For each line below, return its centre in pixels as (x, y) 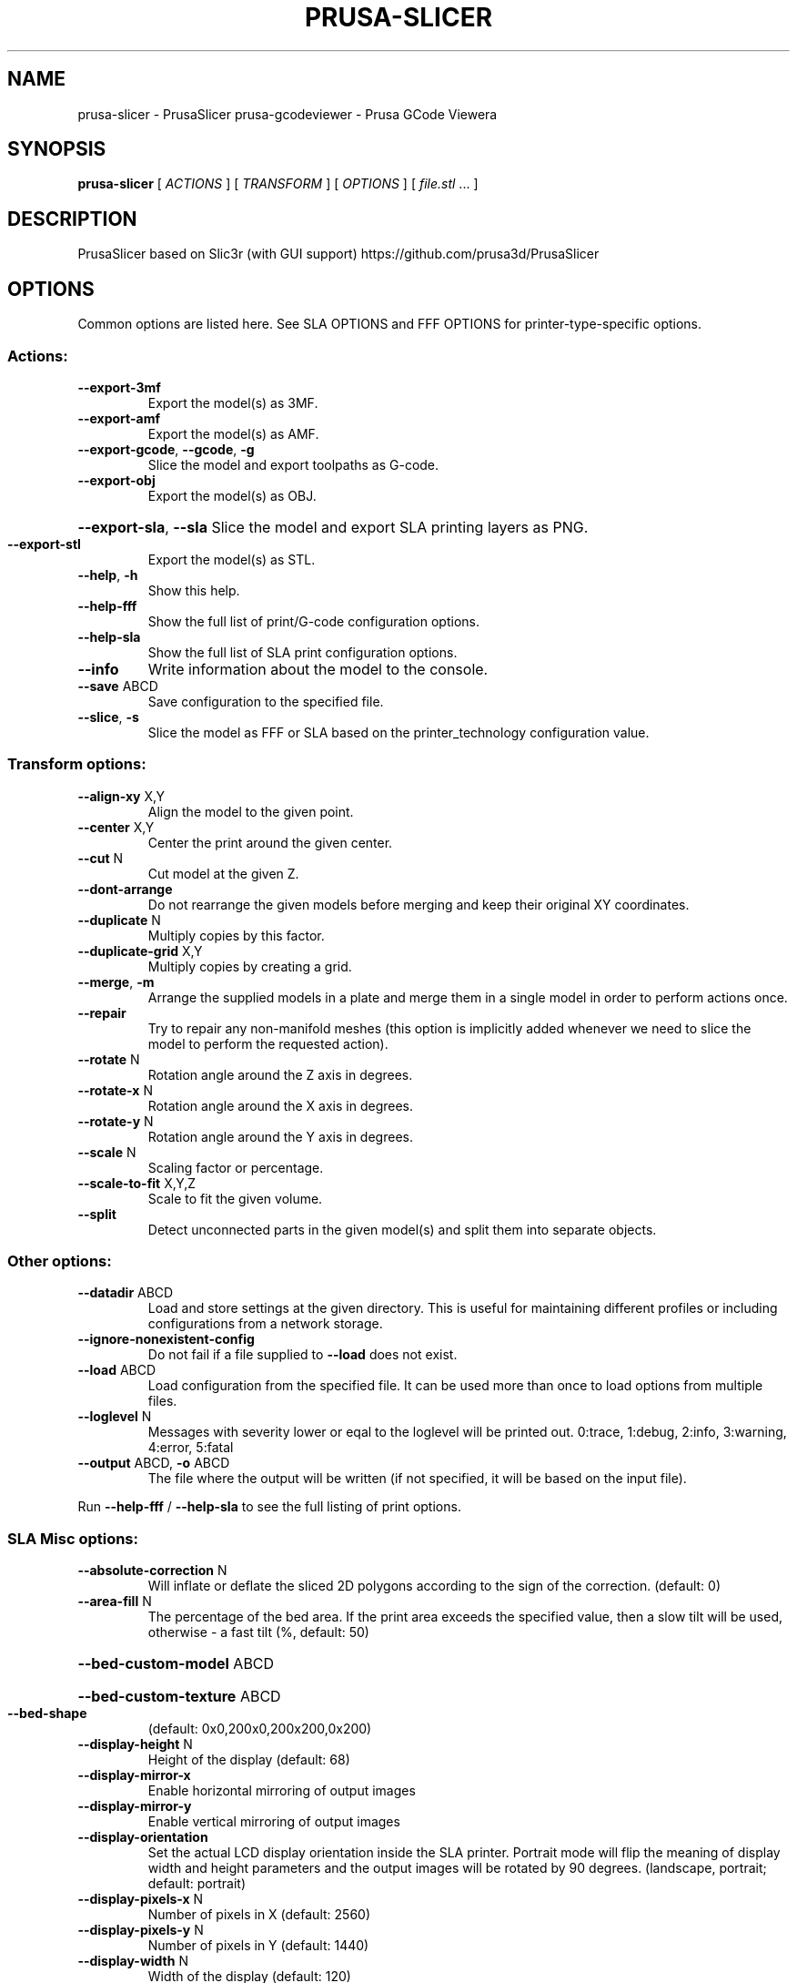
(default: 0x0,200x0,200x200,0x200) (260, 1729)
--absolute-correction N (152, 1571)
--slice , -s (108, 717)
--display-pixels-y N (141, 1930)
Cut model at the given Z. (223, 873)
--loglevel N (115, 1417)
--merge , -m (116, 981)
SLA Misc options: (73, 1538)
